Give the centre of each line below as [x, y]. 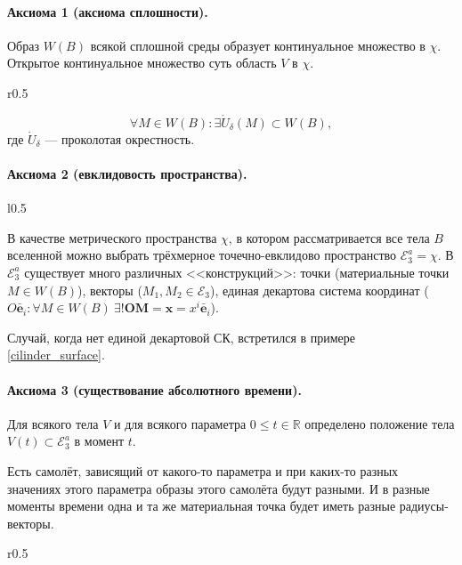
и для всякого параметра [180, 423]
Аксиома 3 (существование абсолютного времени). [154, 389]
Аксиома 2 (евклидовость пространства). [127, 173]
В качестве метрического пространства [112, 237]
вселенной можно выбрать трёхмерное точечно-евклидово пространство [202, 255]
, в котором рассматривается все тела [329, 237]
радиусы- [424, 506]
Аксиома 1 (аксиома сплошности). [108, 11]
